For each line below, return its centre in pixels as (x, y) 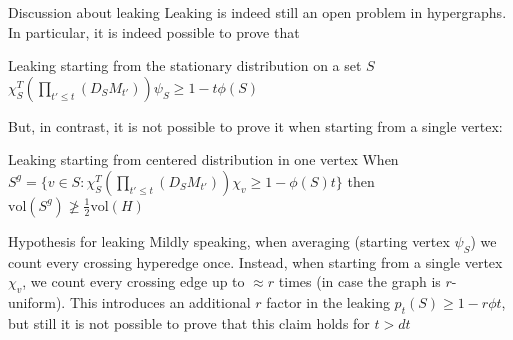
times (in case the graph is (359, 281)
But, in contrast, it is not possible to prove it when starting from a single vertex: (255, 125)
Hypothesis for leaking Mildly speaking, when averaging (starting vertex (229, 240)
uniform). (37, 302)
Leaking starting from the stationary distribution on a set (185, 65)
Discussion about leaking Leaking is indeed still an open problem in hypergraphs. (257, 12)
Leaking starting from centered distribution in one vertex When (203, 159)
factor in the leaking (328, 302)
